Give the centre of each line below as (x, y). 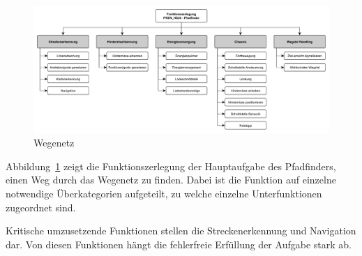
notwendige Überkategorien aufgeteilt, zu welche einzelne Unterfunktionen (164, 193)
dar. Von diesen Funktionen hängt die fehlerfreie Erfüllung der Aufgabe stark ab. (179, 244)
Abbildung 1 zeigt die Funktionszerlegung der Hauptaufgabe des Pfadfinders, (171, 166)
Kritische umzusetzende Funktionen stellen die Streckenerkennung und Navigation (181, 231)
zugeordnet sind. (41, 207)
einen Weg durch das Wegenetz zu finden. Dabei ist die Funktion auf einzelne (171, 180)
